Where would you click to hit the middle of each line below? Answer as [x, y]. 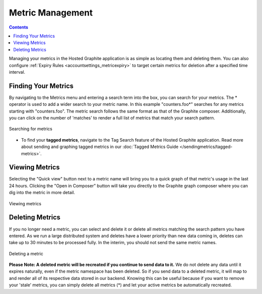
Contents [19, 27]
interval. [17, 72]
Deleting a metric [26, 253]
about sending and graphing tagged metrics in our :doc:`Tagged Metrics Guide [100, 147]
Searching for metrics [31, 129]
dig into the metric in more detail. [42, 193]
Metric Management [51, 13]
